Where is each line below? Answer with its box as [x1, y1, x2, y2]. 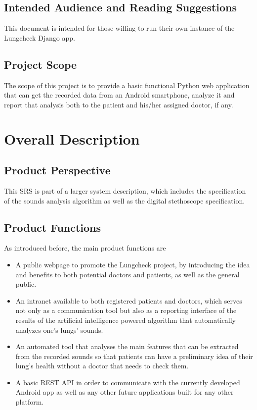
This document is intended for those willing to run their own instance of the [4, 23, 235, 33]
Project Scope [4, 56, 77, 72]
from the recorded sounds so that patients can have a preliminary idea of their [15, 351, 253, 361]
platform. [15, 397, 44, 407]
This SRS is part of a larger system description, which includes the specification [4, 185, 246, 196]
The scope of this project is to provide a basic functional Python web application [4, 80, 250, 90]
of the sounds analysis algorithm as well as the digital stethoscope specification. [4, 195, 245, 205]
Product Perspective [4, 162, 111, 178]
